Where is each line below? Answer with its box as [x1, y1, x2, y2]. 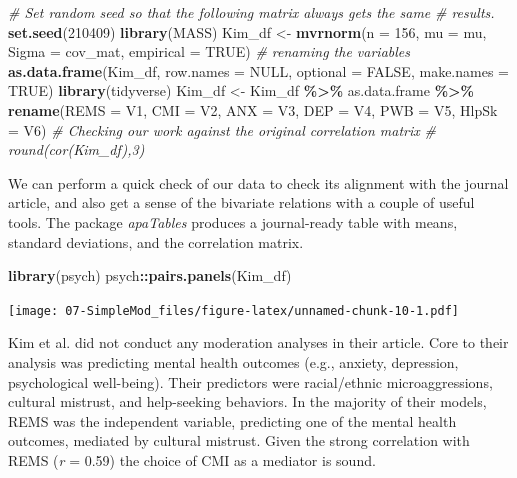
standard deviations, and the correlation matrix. [8, 231, 304, 252]
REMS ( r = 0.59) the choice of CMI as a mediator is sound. [8, 449, 376, 470]
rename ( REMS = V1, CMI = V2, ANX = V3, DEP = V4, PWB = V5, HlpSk [8, 99, 498, 120]
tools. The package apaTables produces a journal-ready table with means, [8, 211, 458, 232]
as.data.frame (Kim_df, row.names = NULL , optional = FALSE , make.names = [8, 60, 509, 81]
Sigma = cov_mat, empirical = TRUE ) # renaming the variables [8, 41, 410, 62]
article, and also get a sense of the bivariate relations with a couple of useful [8, 192, 475, 213]
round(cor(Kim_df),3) [8, 139, 145, 160]
